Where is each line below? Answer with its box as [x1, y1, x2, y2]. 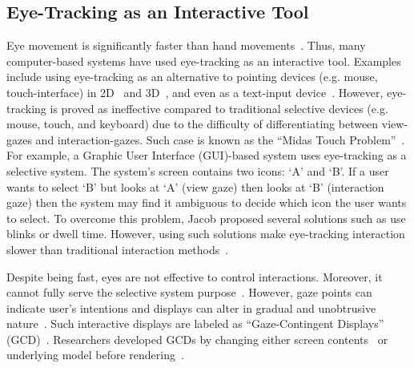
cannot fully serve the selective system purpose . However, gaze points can [6, 284, 372, 301]
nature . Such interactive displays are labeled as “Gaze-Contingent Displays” [6, 315, 384, 332]
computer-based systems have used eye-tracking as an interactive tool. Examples [6, 52, 401, 69]
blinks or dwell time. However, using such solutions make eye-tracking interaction [6, 225, 405, 242]
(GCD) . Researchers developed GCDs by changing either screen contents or [6, 330, 388, 347]
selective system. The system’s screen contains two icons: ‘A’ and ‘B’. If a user [6, 162, 389, 179]
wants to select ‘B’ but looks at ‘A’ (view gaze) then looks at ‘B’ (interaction [6, 178, 384, 195]
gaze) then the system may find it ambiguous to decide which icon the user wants [6, 194, 407, 211]
